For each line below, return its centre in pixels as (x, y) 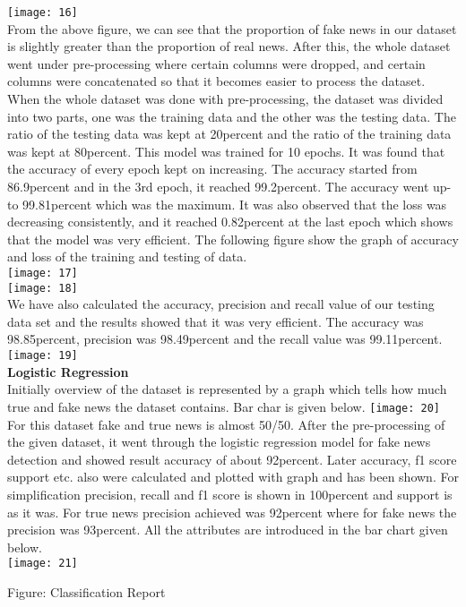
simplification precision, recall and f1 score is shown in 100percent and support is (230, 494)
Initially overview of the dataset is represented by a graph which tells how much (227, 389)
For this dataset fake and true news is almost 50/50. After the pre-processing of (226, 424)
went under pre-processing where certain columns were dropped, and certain (216, 63)
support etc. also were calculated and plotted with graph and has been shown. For (233, 477)
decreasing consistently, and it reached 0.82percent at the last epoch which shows (230, 222)
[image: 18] (43, 288)
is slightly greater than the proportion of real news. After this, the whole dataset (229, 46)
